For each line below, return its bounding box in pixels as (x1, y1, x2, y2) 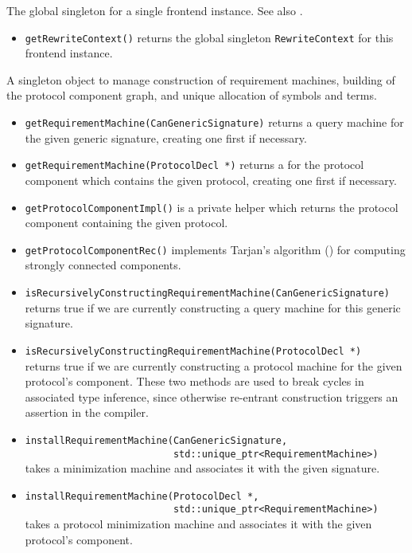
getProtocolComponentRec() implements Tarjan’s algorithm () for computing (25, 241, 406, 257)
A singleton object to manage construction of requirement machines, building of (6, 71, 395, 88)
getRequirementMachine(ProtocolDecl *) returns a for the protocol (25, 156, 364, 173)
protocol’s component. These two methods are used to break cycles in (25, 373, 364, 390)
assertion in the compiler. (25, 404, 149, 421)
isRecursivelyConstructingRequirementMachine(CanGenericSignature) (25, 288, 390, 300)
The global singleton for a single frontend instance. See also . (6, 2, 303, 18)
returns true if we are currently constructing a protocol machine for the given (25, 357, 402, 374)
